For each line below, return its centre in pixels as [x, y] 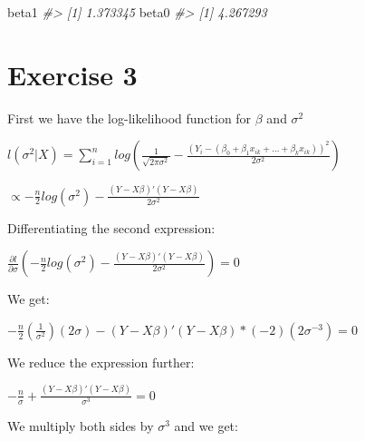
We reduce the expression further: [101, 362]
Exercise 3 [72, 74]
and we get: [206, 425]
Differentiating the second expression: [111, 227]
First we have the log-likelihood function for [130, 118]
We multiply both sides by [81, 425]
